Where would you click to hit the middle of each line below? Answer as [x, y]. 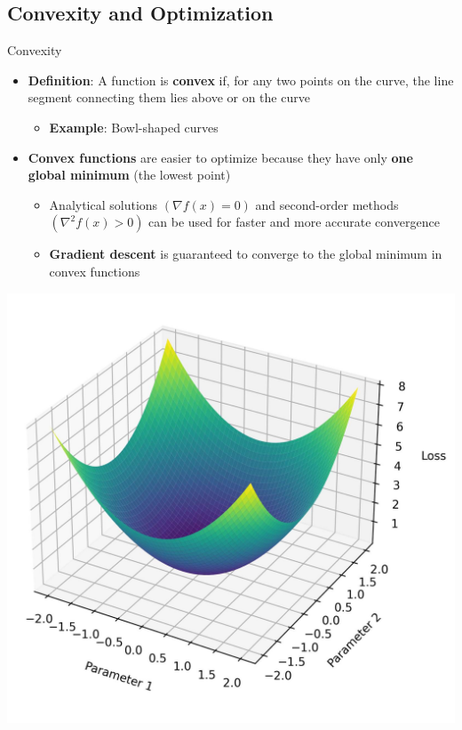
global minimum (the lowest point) [129, 175]
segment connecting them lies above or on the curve [169, 97]
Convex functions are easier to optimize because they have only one [220, 157]
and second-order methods [327, 204]
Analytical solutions [104, 204]
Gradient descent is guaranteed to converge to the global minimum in [246, 254]
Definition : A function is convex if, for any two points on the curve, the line [241, 80]
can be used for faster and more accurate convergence [294, 222]
